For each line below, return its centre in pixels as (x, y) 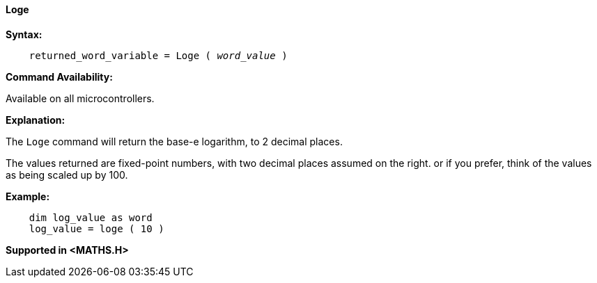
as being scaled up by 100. (67, 175)
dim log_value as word (91, 217)
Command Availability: (59, 76)
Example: (28, 196)
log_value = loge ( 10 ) (96, 228)
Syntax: (24, 34)
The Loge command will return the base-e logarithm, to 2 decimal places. (174, 141)
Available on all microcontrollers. (80, 98)
